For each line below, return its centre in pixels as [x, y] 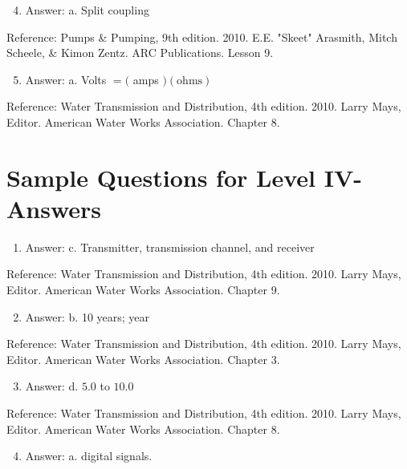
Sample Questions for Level [161, 177]
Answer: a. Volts [66, 79]
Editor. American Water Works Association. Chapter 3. [143, 359]
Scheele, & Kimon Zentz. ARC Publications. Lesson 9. [140, 53]
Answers [54, 208]
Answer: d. [52, 386]
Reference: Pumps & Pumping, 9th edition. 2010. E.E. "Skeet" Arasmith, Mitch [202, 36]
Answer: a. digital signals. [89, 456]
